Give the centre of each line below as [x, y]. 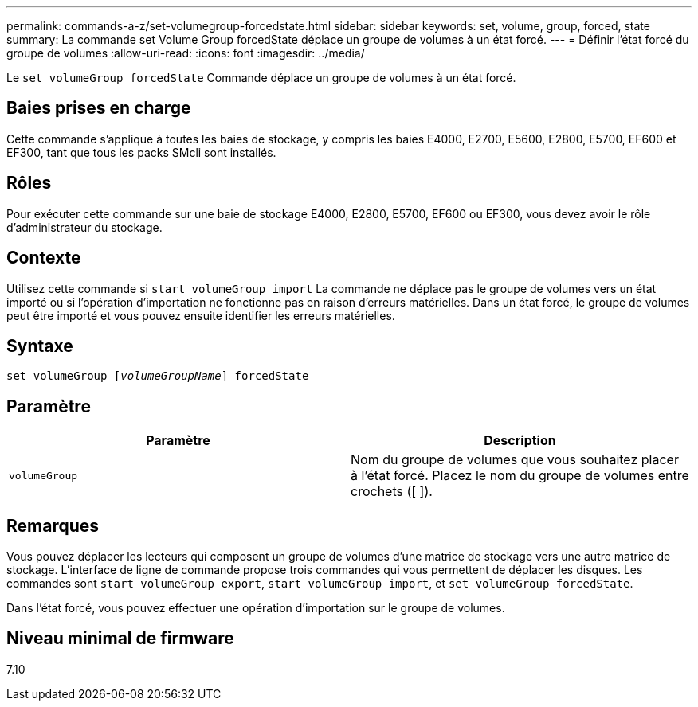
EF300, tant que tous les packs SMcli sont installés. [141, 152]
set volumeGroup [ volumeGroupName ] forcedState [158, 376]
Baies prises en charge [99, 108]
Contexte [44, 258]
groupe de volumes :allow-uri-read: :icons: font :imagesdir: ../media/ [186, 53]
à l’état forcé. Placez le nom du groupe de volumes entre [520, 476]
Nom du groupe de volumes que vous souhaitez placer [515, 460]
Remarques [53, 525]
